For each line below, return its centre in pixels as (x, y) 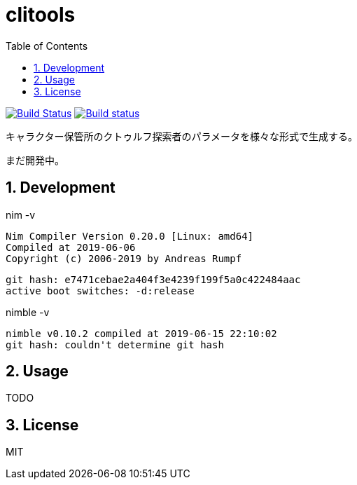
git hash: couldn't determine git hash (115, 344)
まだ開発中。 (35, 160)
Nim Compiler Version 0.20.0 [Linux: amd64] (130, 236)
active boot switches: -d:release (100, 291)
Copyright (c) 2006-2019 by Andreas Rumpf (124, 258)
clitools (41, 15)
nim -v (21, 214)
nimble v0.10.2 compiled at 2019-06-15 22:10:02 (141, 333)
